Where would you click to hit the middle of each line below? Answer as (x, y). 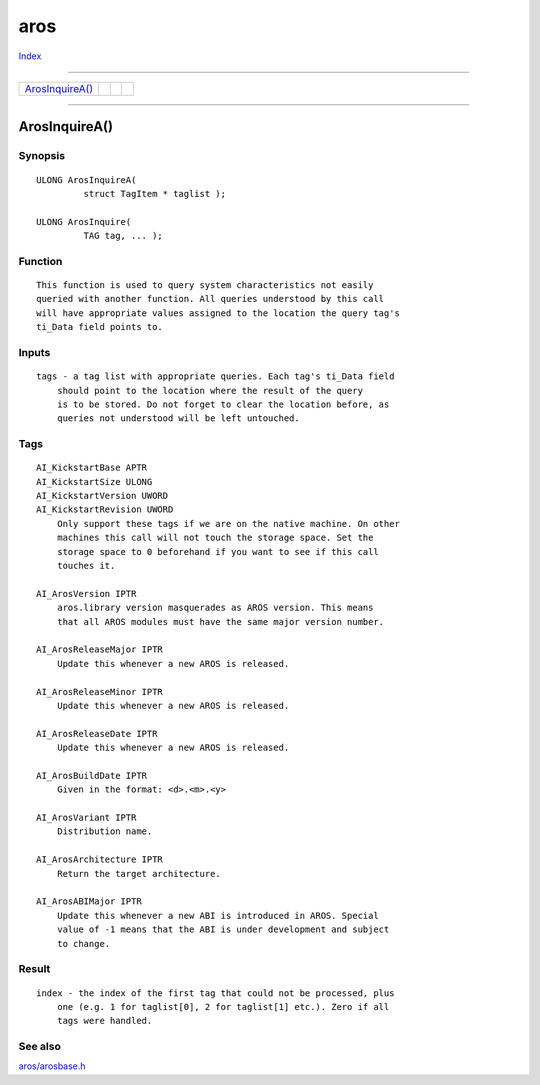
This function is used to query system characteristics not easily (205, 285)
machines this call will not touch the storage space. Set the (215, 538)
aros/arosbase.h (52, 1066)
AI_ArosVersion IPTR (86, 593)
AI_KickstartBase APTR (92, 468)
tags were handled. (104, 1021)
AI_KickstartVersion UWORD (102, 496)
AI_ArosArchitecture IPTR (100, 859)
